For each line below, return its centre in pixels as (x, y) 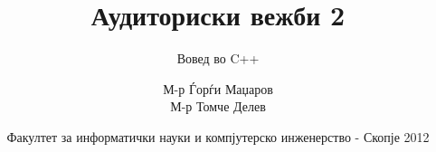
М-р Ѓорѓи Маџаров (218, 88)
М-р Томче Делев (218, 106)
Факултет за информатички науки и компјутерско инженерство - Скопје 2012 (218, 136)
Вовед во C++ (218, 58)
